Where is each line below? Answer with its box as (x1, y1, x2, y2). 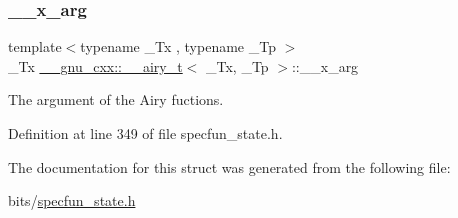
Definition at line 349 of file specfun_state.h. (8, 123, 283, 143)
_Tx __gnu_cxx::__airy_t (8, 55, 183, 76)
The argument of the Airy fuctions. (8, 89, 224, 110)
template (8, 36, 62, 57)
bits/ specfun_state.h (8, 190, 136, 211)
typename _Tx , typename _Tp (80, 36, 276, 57)
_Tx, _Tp (206, 55, 269, 76)
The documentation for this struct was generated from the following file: (8, 156, 451, 177)
